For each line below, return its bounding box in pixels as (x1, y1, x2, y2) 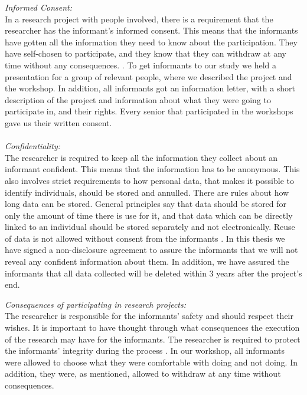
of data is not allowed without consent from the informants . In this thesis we (5, 232, 285, 244)
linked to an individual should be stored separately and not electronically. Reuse (5, 220, 295, 233)
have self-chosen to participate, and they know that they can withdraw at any (5, 47, 287, 60)
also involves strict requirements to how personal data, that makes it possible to (5, 174, 294, 186)
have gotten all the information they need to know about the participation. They (5, 35, 298, 48)
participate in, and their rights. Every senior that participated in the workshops (5, 105, 293, 117)
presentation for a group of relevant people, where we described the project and (5, 70, 292, 83)
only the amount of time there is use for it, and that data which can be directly (5, 209, 293, 221)
